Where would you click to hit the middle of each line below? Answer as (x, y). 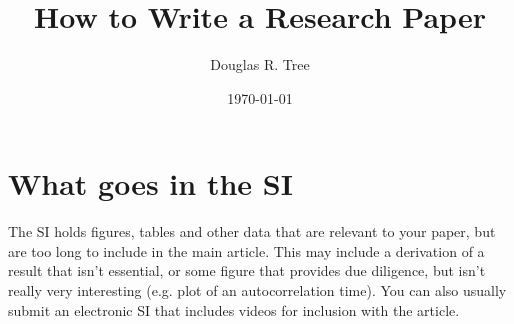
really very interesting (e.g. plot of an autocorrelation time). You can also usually (257, 290)
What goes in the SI (150, 183)
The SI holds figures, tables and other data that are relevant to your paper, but (252, 231)
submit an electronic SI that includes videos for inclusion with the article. (234, 309)
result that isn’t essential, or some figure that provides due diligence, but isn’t (247, 270)
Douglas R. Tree (260, 64)
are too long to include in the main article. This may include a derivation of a (246, 250)
